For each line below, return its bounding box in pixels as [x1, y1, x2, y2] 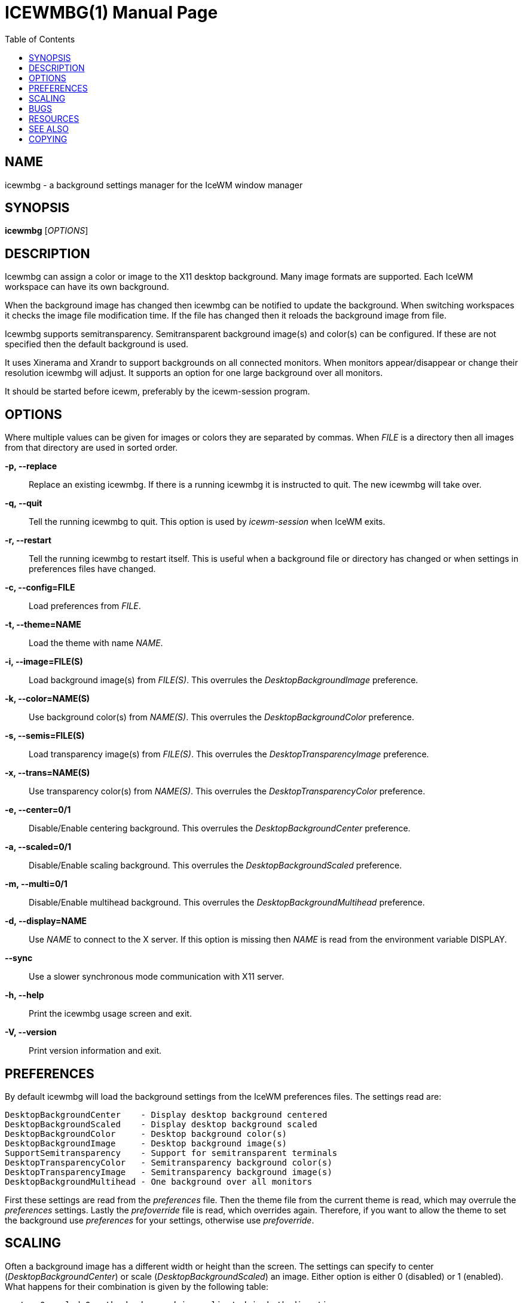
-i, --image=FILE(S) [5, 656, 83, 667]
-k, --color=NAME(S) [5, 693, 90, 704]
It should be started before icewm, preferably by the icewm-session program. [5, 386, 310, 397]
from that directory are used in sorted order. [5, 442, 178, 453]
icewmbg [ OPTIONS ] [5, 225, 88, 236]
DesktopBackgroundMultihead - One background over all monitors [5, 1176, 313, 1186]
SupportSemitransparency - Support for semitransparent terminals [5, 1148, 338, 1158]
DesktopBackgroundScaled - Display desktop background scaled [5, 1119, 317, 1129]
